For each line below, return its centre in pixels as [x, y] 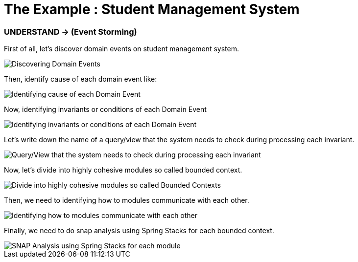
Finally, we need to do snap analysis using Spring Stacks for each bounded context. [139, 231]
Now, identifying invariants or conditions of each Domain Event [105, 109]
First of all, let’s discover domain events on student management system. [121, 49]
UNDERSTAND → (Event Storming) [71, 32]
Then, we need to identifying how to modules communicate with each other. [127, 200]
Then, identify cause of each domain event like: [81, 79]
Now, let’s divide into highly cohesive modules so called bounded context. [123, 170]
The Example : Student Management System [152, 9]
